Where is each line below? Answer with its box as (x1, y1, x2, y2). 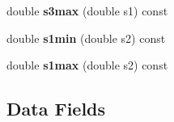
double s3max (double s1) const (6, 2, 168, 19)
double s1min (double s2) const (6, 29, 166, 46)
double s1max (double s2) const (6, 57, 168, 74)
